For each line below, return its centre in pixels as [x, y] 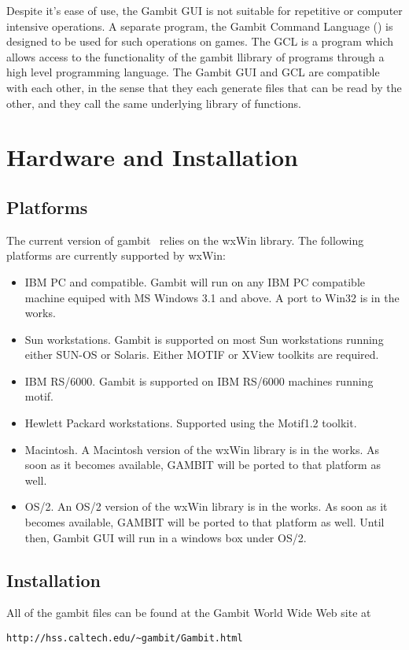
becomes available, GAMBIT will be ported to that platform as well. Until [204, 522]
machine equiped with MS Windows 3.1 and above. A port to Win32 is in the [212, 297]
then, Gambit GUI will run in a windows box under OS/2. [166, 537]
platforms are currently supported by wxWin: [116, 255]
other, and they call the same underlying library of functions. [154, 103]
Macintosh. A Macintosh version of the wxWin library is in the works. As [202, 449]
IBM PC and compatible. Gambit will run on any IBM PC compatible [195, 281]
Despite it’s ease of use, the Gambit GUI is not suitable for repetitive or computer [204, 10]
